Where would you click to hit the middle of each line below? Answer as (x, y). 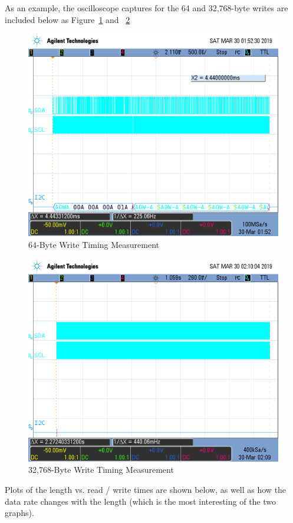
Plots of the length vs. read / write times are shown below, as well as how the (146, 490)
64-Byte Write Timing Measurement (94, 245)
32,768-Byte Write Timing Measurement (101, 470)
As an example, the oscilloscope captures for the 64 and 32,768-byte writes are (146, 8)
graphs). (19, 513)
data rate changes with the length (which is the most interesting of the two (141, 501)
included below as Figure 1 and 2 (68, 19)
